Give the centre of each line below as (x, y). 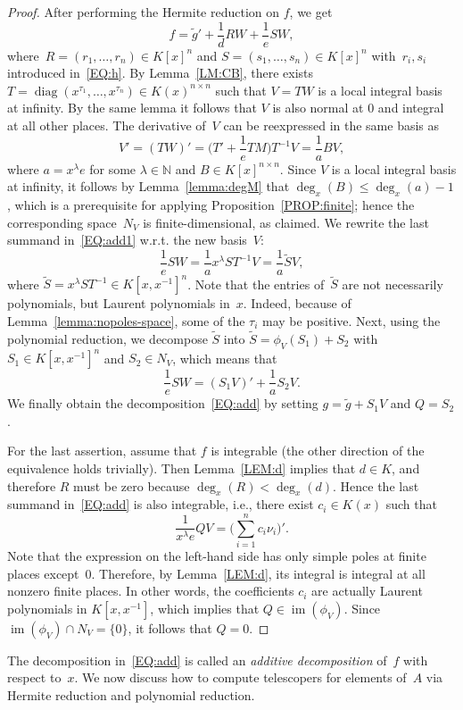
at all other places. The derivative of (107, 125)
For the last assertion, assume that (102, 451)
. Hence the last (376, 485)
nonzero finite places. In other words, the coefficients (151, 591)
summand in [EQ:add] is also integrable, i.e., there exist (161, 504)
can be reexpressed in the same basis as (331, 125)
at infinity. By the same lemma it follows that (132, 108)
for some (113, 168)
